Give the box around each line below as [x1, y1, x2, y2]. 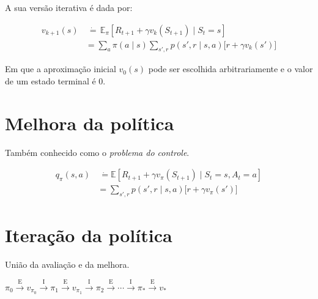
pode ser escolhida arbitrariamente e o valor [148, 62, 313, 75]
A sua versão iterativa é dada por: [5, 1, 133, 13]
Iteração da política [5, 223, 172, 248]
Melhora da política [5, 110, 174, 135]
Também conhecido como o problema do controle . [5, 146, 190, 158]
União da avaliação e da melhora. [5, 258, 130, 271]
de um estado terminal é [5, 75, 96, 87]
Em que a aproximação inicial [5, 62, 116, 75]
